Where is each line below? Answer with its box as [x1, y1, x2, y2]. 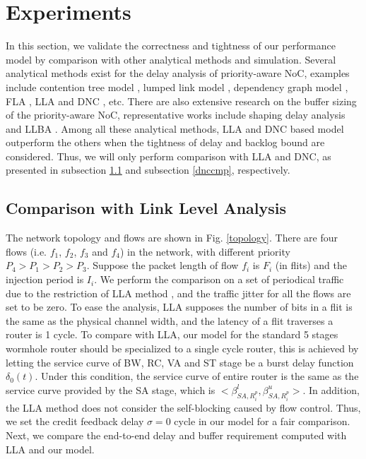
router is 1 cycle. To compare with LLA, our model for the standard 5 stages [6, 327, 338, 342]
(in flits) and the [275, 258, 347, 273]
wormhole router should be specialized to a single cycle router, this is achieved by [6, 341, 359, 356]
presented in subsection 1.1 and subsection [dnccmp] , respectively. [6, 162, 290, 177]
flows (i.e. [6, 244, 47, 258]
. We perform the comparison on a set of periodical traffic [94, 272, 344, 287]
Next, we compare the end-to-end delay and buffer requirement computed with [6, 427, 347, 442]
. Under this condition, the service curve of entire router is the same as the [35, 369, 359, 383]
